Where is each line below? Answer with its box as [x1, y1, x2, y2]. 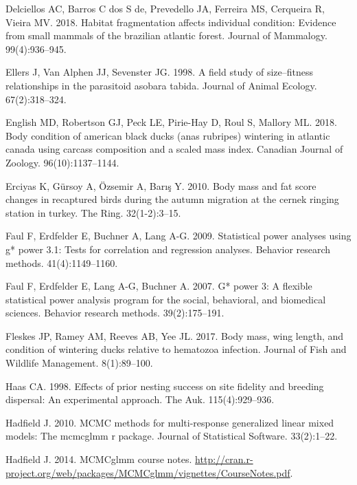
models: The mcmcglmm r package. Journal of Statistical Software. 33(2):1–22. [5, 429, 338, 443]
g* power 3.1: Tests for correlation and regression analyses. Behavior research [5, 241, 331, 256]
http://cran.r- [195, 452, 253, 466]
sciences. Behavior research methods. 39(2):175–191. [5, 305, 224, 320]
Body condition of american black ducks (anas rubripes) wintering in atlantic [5, 128, 330, 142]
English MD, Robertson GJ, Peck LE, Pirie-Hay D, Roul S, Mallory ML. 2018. [5, 115, 337, 129]
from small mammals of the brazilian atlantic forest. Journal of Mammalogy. [5, 28, 327, 43]
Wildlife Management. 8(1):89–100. [5, 356, 153, 370]
